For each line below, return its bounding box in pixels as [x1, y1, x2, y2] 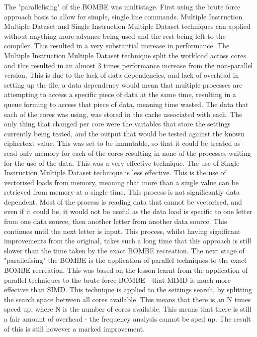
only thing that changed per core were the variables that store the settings [4, 118, 231, 129]
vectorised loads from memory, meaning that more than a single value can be [4, 177, 239, 187]
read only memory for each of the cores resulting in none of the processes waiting [4, 147, 251, 158]
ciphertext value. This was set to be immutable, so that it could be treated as [4, 138, 241, 148]
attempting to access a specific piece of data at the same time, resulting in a [4, 89, 237, 100]
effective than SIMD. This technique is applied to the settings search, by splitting [4, 284, 252, 295]
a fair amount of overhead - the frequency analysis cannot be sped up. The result [4, 314, 251, 324]
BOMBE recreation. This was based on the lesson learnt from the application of [4, 265, 248, 275]
